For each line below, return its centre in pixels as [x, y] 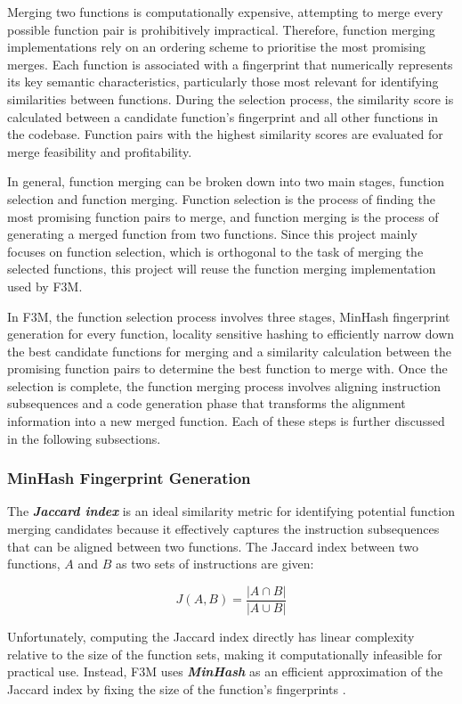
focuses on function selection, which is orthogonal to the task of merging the [215, 251]
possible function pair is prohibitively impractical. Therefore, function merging [221, 29]
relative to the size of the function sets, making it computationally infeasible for [225, 654]
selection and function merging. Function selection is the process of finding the [221, 198]
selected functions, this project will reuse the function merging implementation [222, 269]
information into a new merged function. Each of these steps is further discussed [226, 421]
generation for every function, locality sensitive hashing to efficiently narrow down [231, 334]
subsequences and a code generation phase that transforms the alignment [207, 403]
